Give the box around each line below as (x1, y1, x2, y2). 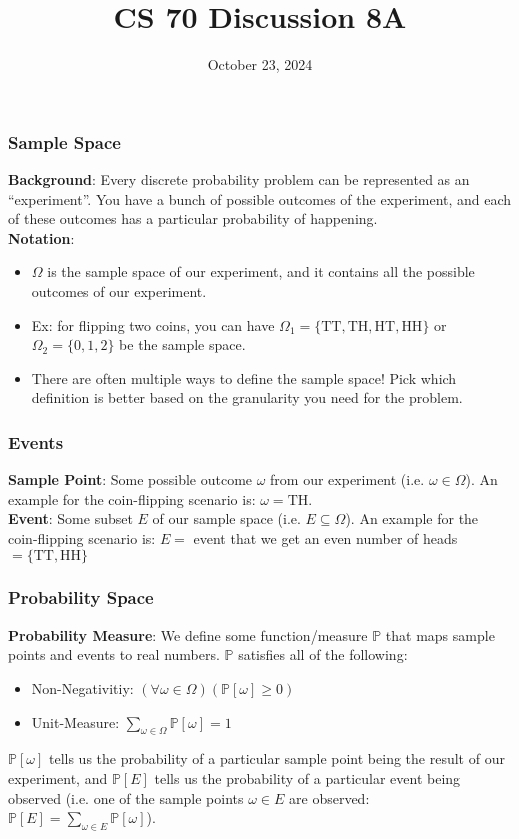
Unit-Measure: (31, 711, 120, 732)
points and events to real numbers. (8, 644, 220, 665)
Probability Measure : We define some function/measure (8, 624, 368, 645)
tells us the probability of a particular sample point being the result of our (48, 748, 505, 769)
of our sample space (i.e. (152, 508, 301, 529)
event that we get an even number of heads (193, 527, 458, 548)
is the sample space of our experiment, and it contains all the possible (47, 261, 475, 282)
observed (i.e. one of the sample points (8, 787, 244, 808)
